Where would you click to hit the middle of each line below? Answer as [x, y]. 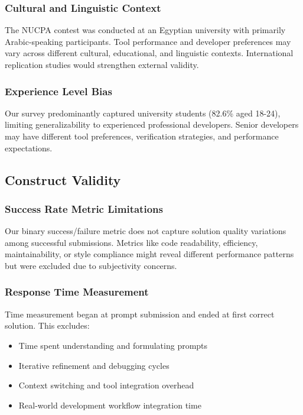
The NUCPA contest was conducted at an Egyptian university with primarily [145, 30]
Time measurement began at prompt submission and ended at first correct [140, 314]
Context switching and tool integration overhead [106, 385]
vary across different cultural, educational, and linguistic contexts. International [149, 53]
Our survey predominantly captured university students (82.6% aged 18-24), [143, 113]
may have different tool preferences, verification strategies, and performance [142, 136]
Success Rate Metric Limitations [84, 208]
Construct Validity [63, 179]
